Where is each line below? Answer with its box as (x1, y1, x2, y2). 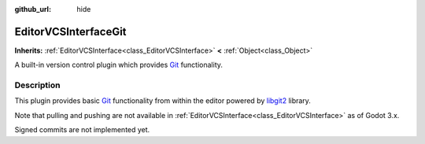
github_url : (14, 5, 51, 13)
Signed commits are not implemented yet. (14, 125, 150, 135)
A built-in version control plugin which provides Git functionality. (14, 60, 224, 70)
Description (14, 79, 61, 90)
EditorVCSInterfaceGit (14, 24, 127, 39)
